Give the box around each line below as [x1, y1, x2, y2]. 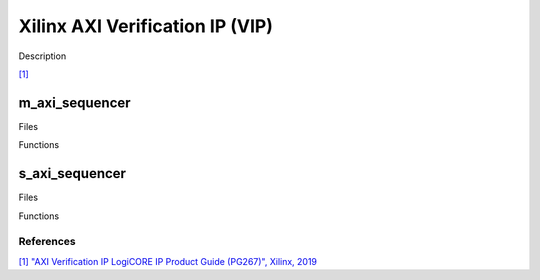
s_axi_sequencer [18, 165, 127, 182]
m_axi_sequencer [18, 94, 131, 111]
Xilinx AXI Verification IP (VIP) [18, 15, 274, 37]
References [18, 235, 76, 249]
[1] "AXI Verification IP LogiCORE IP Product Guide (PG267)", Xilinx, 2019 [18, 255, 318, 267]
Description [18, 50, 67, 62]
